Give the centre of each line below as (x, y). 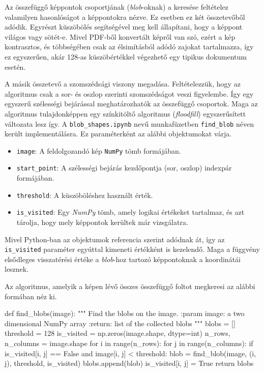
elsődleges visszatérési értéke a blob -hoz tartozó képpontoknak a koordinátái (123, 259)
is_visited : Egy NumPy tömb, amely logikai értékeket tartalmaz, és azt (130, 212)
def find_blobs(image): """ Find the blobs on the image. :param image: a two (125, 313)
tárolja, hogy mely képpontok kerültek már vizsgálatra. (102, 222)
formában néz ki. (31, 296)
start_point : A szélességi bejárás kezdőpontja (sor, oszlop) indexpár (124, 168)
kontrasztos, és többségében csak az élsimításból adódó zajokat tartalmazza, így (129, 47)
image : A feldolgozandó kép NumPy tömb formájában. (99, 150)
